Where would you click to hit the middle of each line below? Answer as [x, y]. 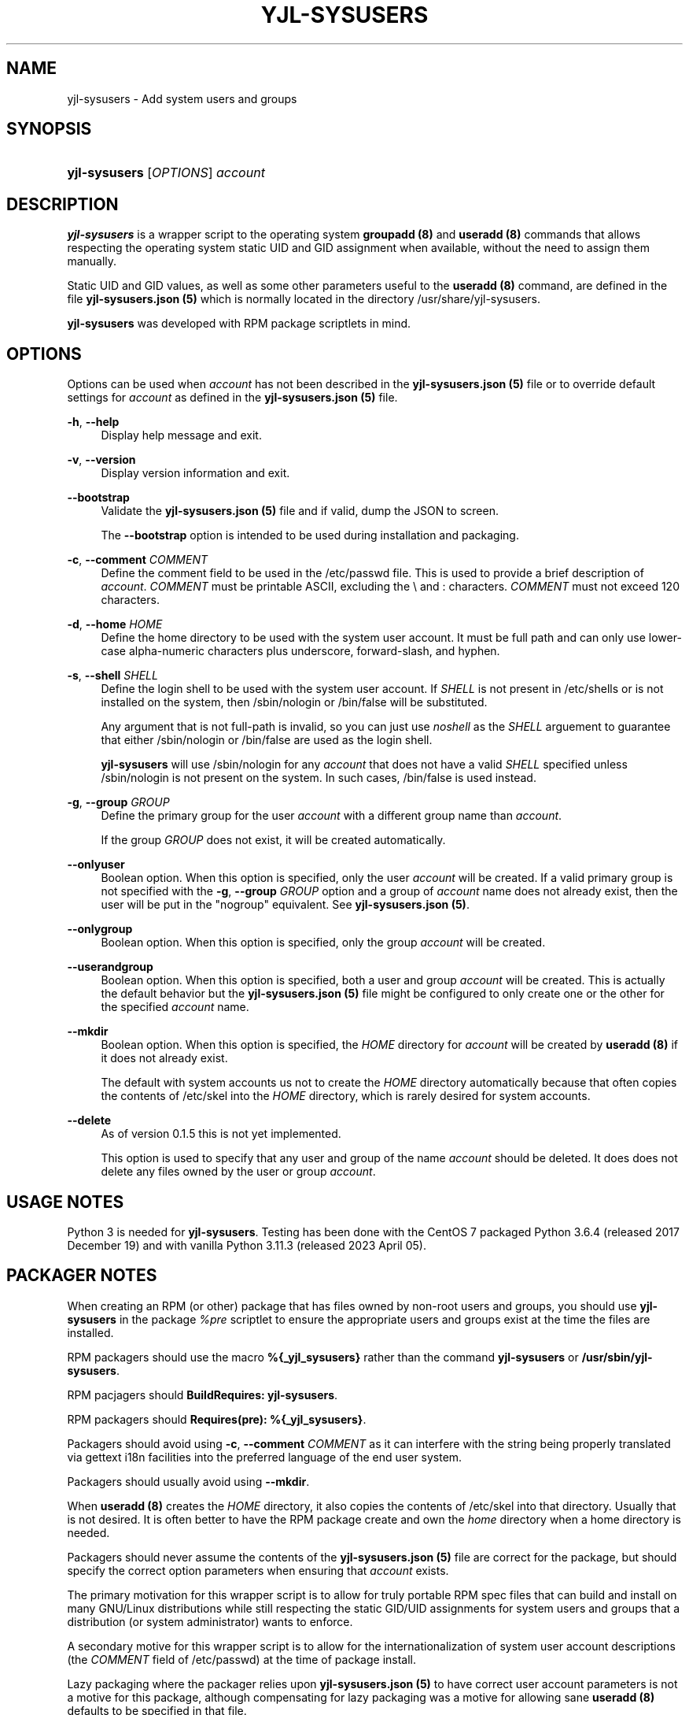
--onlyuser [96, 865]
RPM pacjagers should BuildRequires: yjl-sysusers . [203, 1395]
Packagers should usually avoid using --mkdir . [188, 1481]
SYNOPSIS [49, 129]
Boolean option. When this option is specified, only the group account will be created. [323, 943]
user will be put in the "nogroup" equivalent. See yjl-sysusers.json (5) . [285, 905]
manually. [92, 261]
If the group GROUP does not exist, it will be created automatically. [273, 840]
